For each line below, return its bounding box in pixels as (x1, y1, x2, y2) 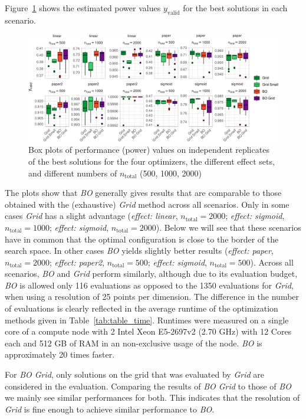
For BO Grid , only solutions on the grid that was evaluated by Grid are (5, 368, 264, 381)
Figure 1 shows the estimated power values (5, 2, 161, 14)
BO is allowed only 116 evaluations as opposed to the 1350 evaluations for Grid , (5, 279, 294, 291)
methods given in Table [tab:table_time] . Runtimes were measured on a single (5, 313, 289, 326)
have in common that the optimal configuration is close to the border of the (5, 233, 279, 245)
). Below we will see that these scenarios (156, 221, 301, 233)
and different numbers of (28, 166, 117, 179)
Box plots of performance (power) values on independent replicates (28, 143, 269, 156)
